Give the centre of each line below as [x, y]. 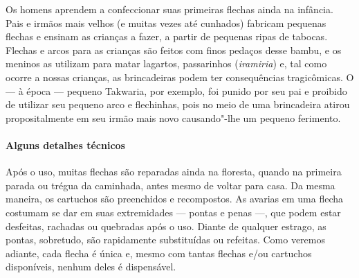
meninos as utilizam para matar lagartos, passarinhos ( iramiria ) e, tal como [166, 63]
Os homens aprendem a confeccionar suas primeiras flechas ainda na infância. [169, 9]
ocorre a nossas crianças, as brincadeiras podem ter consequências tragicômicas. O [180, 77]
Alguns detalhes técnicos [65, 145]
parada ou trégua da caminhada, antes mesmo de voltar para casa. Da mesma [171, 185]
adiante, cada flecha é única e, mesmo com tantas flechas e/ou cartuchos [159, 253]
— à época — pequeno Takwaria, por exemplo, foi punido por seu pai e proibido [176, 90]
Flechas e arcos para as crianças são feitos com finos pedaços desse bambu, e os [174, 50]
